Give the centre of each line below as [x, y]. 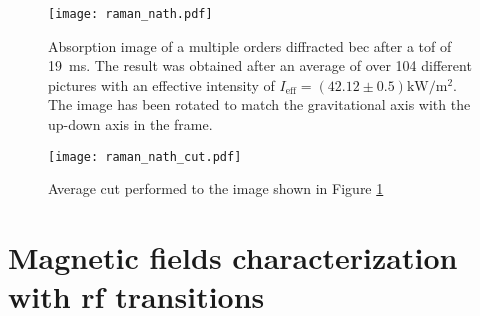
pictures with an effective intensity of [161, 84]
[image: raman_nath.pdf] [130, 14]
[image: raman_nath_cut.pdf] [145, 156]
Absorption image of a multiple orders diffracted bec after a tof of [250, 45]
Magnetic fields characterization [233, 257]
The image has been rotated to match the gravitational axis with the [259, 104]
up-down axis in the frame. [130, 124]
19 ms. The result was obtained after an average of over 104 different [260, 65]
